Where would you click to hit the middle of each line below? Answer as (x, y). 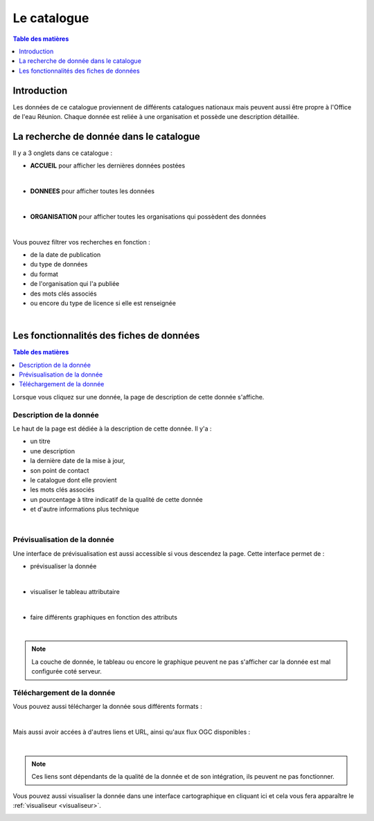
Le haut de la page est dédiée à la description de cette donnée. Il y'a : (112, 428)
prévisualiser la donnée (63, 566)
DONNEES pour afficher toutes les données (92, 191)
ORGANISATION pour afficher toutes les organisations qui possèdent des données (148, 216)
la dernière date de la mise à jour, (78, 461)
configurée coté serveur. (66, 671)
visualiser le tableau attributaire (75, 591)
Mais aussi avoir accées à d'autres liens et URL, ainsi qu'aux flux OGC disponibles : (132, 732)
